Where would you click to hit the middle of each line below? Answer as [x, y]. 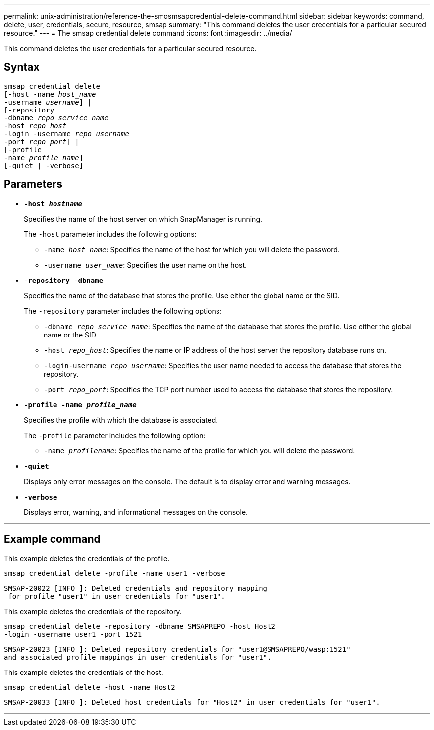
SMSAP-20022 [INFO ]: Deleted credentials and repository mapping [136, 588]
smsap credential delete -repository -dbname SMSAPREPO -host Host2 [140, 626]
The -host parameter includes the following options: [110, 234]
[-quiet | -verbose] [44, 165]
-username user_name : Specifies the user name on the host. [145, 265]
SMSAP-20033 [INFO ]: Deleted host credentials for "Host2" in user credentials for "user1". [192, 702]
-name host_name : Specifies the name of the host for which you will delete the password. [192, 249]
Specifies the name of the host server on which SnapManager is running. [143, 219]
